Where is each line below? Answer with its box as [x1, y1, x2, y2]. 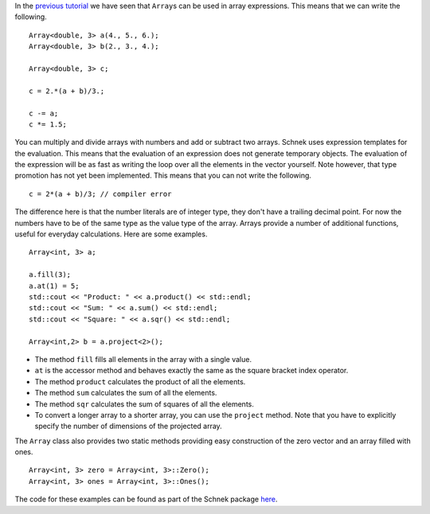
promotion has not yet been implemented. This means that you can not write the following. [14, 171, 312, 181]
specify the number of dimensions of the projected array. [34, 422, 222, 431]
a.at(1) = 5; [29, 281, 80, 290]
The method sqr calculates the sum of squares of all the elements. [34, 399, 254, 409]
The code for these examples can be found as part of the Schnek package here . [14, 494, 278, 504]
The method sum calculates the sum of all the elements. [34, 388, 217, 398]
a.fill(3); [29, 271, 72, 279]
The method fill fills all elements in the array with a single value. [34, 354, 252, 364]
